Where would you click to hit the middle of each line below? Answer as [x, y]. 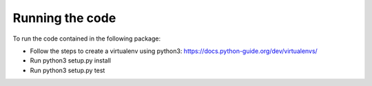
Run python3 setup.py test [68, 70]
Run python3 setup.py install [71, 61]
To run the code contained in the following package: [87, 39]
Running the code [64, 18]
